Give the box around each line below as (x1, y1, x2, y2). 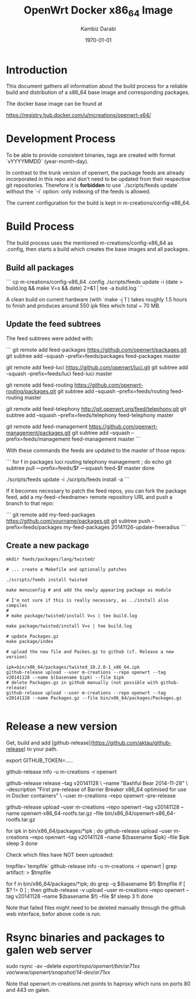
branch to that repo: (6, 499, 54, 507)
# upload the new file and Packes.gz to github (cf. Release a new (6, 649, 174, 655)
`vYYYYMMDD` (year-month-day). (6, 158, 89, 165)
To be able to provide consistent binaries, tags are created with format (6, 152, 176, 159)
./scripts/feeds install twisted (6, 576, 88, 582)
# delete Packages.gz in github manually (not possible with (6, 679, 159, 685)
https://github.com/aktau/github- (92, 739, 172, 746)
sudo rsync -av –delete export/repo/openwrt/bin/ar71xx (6, 963, 140, 970)
